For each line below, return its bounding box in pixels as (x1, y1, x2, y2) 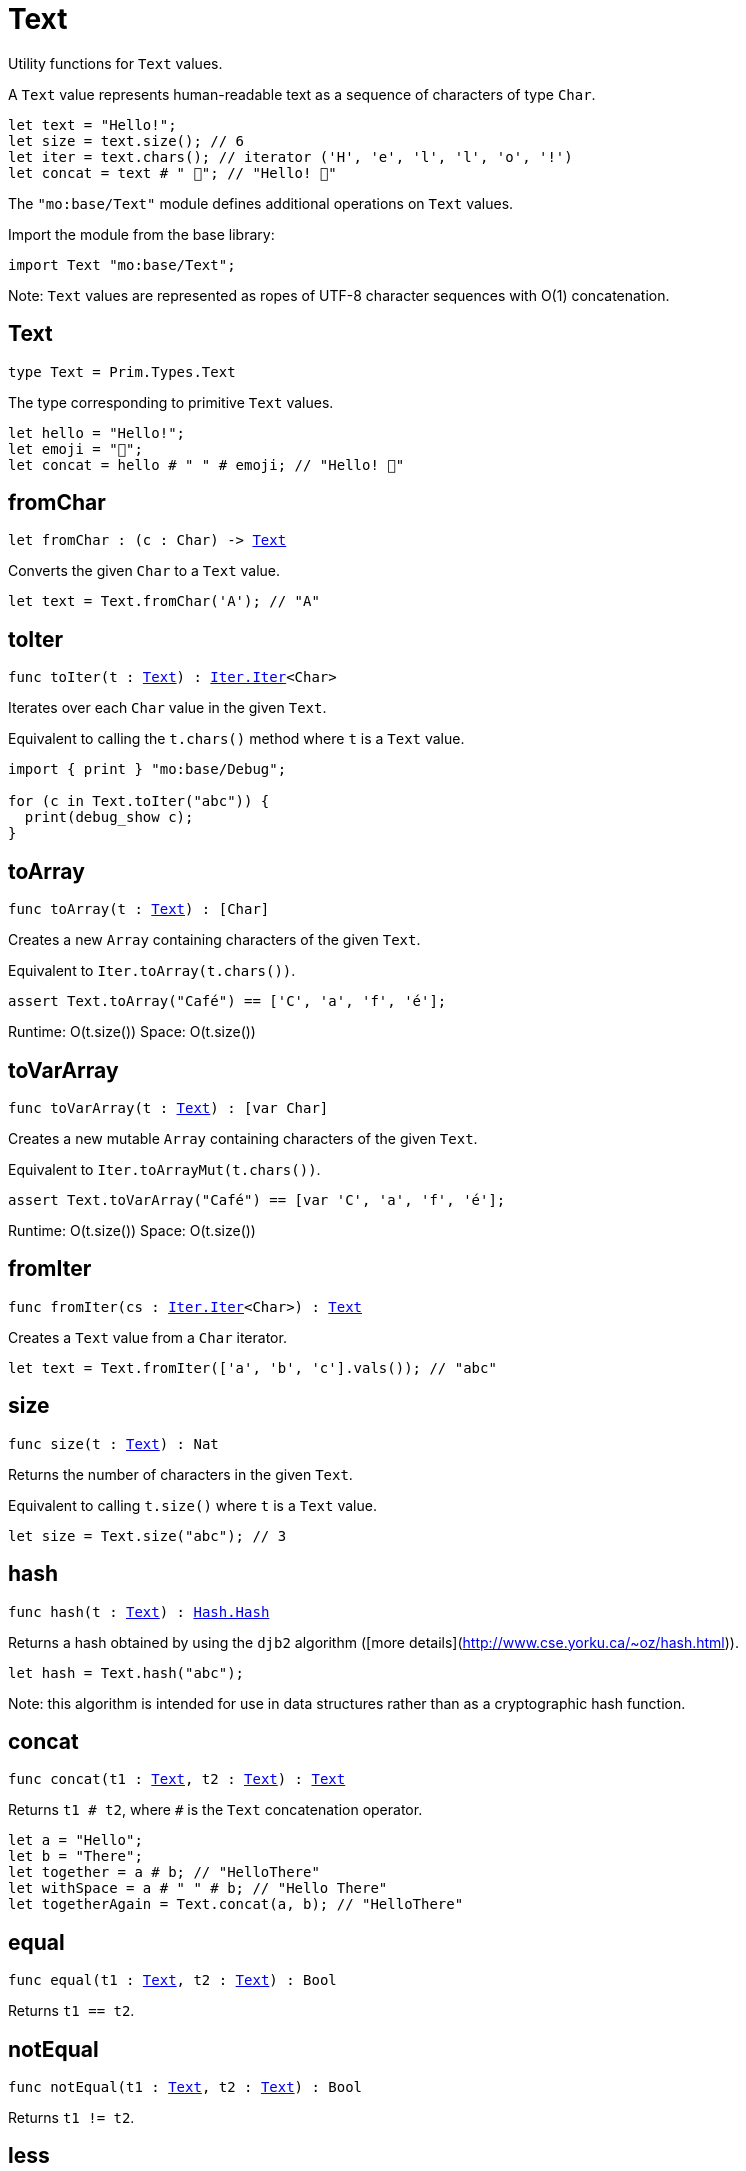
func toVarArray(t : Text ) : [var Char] (8, 1099, 329, 1116)
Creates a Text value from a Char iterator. (8, 1328, 287, 1346)
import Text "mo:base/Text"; (8, 256, 236, 273)
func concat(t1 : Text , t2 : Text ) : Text (8, 1771, 346, 1788)
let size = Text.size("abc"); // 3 (8, 1527, 287, 1544)
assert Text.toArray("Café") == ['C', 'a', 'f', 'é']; (8, 993, 447, 1010)
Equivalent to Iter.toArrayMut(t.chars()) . (8, 1160, 321, 1178)
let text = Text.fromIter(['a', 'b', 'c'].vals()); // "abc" (8, 1359, 497, 1376)
